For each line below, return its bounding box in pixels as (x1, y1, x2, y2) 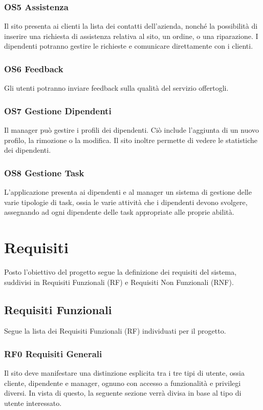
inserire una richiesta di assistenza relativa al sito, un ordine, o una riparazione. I (4, 30, 258, 41)
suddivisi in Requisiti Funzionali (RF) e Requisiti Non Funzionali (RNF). (4, 276, 234, 287)
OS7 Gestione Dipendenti (4, 104, 112, 117)
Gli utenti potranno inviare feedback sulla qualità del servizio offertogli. (4, 83, 229, 93)
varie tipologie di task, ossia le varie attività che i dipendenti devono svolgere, (4, 196, 248, 207)
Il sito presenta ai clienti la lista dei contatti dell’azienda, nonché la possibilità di (4, 20, 258, 31)
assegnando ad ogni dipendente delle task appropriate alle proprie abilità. (4, 207, 234, 217)
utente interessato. (4, 397, 62, 408)
